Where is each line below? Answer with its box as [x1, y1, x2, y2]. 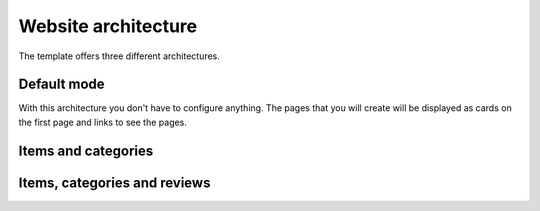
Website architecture [18, 15, 198, 37]
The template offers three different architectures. [18, 50, 220, 62]
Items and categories [18, 142, 154, 159]
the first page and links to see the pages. [18, 116, 187, 128]
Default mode [18, 76, 105, 93]
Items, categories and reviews [18, 174, 211, 191]
